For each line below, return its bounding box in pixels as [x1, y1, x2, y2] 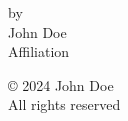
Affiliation [8, 41, 70, 62]
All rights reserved [8, 94, 121, 115]
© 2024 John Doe [8, 74, 114, 95]
